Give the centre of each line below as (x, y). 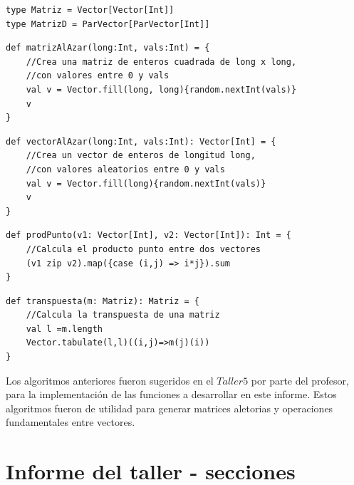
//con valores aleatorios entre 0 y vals (125, 169)
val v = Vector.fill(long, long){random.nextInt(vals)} (161, 89)
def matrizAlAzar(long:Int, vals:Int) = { (108, 48)
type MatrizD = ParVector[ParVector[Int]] (108, 24)
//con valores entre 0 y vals (98, 76)
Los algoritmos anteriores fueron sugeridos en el (110, 380)
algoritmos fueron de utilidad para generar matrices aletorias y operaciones (170, 408)
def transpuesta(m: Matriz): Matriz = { (103, 301)
